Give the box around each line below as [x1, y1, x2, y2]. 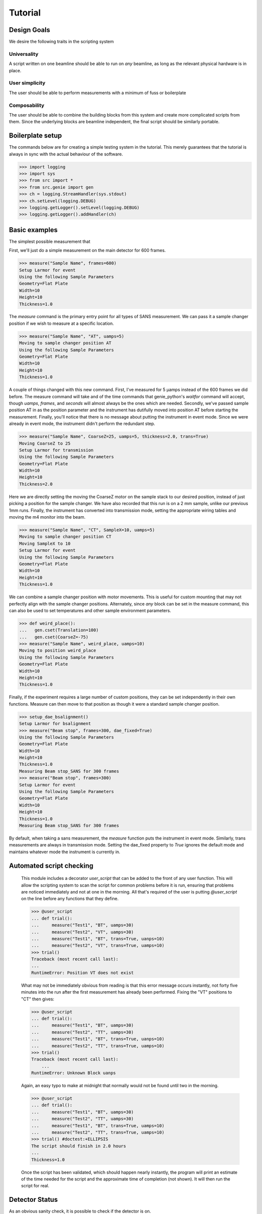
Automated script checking [9, 861, 94, 870]
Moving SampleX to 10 [19, 540, 71, 546]
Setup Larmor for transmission [19, 447, 94, 453]
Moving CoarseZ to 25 [19, 440, 71, 446]
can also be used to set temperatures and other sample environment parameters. [9, 607, 171, 613]
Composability [9, 102, 45, 109]
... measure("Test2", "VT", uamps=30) [31, 929, 134, 935]
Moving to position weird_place [19, 648, 97, 653]
